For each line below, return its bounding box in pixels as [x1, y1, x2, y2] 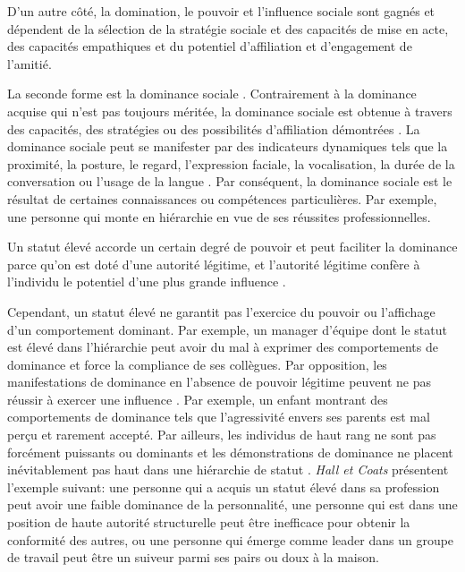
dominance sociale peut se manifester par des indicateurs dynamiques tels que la [7, 137, 448, 156]
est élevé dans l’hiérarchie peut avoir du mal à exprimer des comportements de [7, 337, 438, 356]
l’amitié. [7, 54, 52, 73]
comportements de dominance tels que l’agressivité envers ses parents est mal [7, 407, 430, 426]
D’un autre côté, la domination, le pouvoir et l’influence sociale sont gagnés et [7, 2, 435, 20]
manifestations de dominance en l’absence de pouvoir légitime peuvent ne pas [7, 372, 431, 391]
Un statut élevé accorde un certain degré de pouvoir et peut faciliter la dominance [7, 237, 458, 256]
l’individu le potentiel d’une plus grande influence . [7, 272, 286, 291]
